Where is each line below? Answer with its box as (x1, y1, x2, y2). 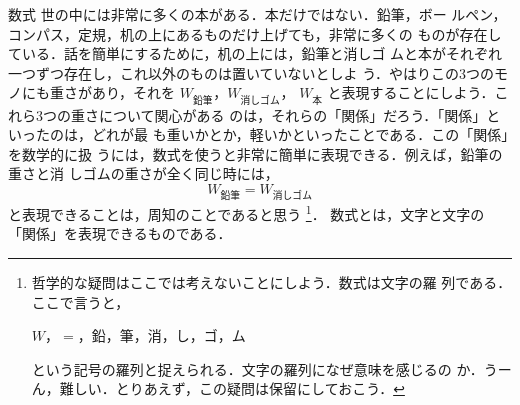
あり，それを (91, 82, 176, 103)
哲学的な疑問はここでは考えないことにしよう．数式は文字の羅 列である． (31, 271, 512, 292)
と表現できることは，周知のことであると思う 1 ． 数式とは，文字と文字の (8, 201, 485, 224)
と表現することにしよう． (327, 82, 495, 103)
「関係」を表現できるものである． (8, 223, 232, 244)
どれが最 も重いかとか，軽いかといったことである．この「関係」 (91, 124, 509, 145)
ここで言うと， (31, 291, 130, 312)
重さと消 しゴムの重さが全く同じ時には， (8, 163, 279, 184)
